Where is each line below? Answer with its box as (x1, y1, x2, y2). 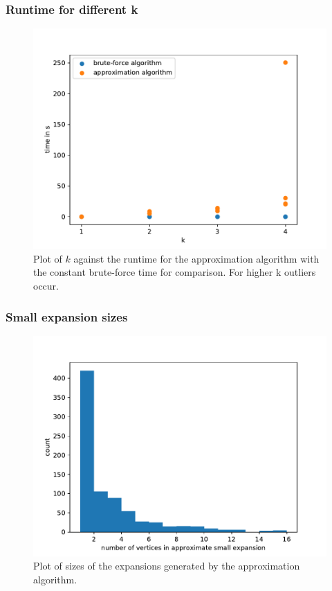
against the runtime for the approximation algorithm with (73, 251, 320, 265)
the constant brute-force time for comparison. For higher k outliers (33, 265, 316, 279)
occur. (33, 279, 59, 292)
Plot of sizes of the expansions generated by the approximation (33, 558, 300, 573)
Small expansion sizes (6, 308, 128, 325)
